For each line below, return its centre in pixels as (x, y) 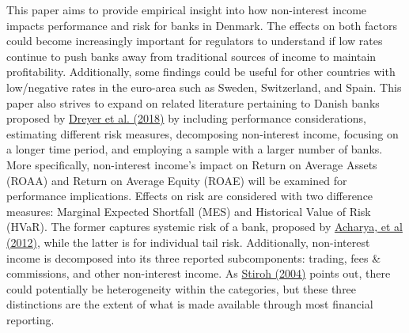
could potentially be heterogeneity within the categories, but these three (182, 288)
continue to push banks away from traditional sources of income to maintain (191, 56)
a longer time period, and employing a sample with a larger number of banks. (195, 149)
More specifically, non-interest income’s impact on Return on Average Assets (192, 164)
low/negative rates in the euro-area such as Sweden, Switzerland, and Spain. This (204, 87)
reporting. (30, 319)
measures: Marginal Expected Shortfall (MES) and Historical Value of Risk (189, 211)
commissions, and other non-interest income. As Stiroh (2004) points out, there (199, 273)
